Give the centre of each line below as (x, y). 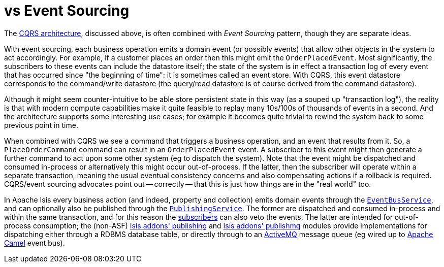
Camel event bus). (35, 243)
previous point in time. (41, 125)
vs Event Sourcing (67, 11)
